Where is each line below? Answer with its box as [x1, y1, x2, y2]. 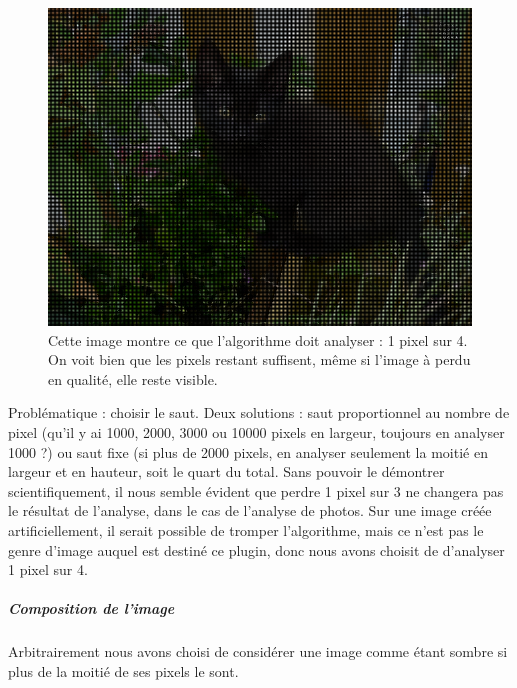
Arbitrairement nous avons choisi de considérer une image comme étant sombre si [8, 641, 508, 662]
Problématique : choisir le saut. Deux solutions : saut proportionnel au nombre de [8, 402, 510, 423]
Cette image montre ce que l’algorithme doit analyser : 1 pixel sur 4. [48, 329, 468, 350]
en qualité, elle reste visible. [48, 368, 218, 389]
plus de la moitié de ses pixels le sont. [8, 660, 239, 681]
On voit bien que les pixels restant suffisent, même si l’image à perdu [48, 349, 471, 370]
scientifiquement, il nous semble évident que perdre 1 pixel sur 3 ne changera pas [8, 480, 504, 501]
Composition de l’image [8, 598, 175, 619]
